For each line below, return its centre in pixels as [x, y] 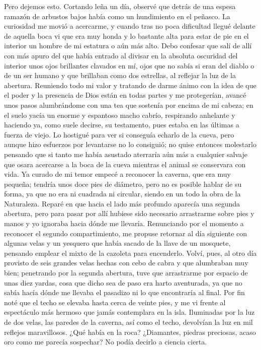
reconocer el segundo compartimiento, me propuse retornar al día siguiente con [126, 233]
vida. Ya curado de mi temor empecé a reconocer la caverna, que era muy [117, 174]
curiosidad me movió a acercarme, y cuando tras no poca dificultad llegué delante [130, 26]
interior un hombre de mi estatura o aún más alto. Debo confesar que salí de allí [128, 46]
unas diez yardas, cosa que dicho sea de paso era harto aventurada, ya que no [123, 282]
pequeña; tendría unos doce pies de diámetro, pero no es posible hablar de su [123, 184]
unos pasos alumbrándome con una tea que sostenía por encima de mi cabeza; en [129, 104]
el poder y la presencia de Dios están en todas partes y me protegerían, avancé [125, 95]
